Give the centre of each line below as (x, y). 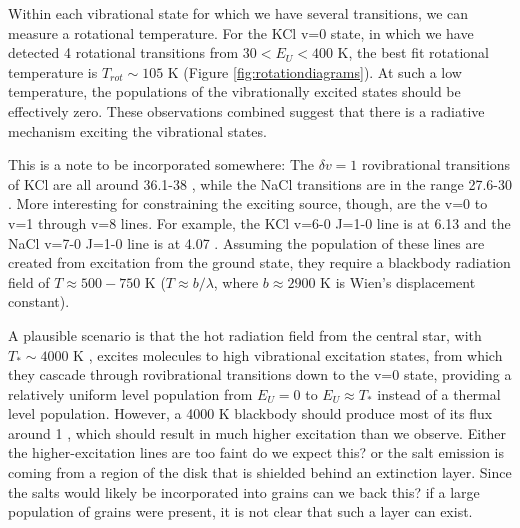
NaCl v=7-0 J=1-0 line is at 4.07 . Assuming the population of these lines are (246, 242)
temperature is (53, 71)
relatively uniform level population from (130, 393)
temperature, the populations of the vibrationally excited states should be (234, 91)
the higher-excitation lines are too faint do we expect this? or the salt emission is (256, 452)
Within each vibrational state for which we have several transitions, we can (238, 13)
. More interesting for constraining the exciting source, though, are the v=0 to (248, 203)
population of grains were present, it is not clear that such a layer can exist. (240, 511)
